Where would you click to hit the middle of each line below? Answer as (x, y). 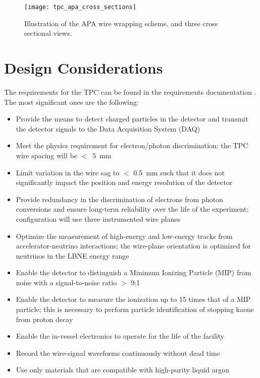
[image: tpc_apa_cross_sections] (80, 7)
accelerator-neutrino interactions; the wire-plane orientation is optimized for (133, 246)
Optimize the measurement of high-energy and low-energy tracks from (124, 236)
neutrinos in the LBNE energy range (72, 255)
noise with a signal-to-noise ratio (66, 282)
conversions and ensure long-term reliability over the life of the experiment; (132, 209)
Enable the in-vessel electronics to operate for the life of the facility (120, 336)
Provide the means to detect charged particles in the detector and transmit (132, 119)
